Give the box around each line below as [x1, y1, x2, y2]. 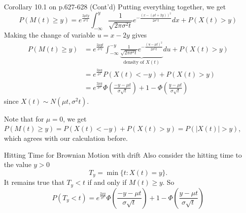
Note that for [4, 113, 44, 124]
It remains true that [4, 177, 65, 187]
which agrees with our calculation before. [4, 133, 128, 143]
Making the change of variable [4, 29, 95, 40]
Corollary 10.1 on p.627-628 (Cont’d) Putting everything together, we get [4, 1, 226, 11]
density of [123, 60, 144, 65]
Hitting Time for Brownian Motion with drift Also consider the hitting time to [4, 149, 242, 160]
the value [4, 159, 32, 170]
